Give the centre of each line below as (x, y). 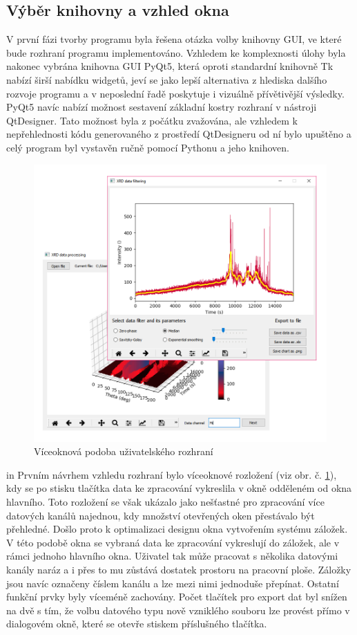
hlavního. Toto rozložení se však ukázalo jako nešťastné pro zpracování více (165, 502)
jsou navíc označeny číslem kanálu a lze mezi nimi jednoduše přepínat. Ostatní (173, 583)
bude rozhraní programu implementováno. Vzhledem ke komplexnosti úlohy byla (176, 52)
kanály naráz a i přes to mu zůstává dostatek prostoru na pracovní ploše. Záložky (179, 569)
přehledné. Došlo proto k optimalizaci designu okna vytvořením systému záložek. (177, 529)
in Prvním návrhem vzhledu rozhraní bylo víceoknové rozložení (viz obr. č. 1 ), (172, 474)
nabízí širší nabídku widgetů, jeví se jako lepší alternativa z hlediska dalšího (167, 79)
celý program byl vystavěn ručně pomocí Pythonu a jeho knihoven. (148, 147)
